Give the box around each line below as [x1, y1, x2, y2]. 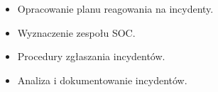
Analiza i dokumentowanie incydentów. [17, 72, 187, 87]
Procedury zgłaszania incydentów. [17, 49, 165, 64]
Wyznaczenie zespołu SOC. [17, 25, 136, 40]
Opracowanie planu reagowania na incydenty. [17, 1, 214, 16]
